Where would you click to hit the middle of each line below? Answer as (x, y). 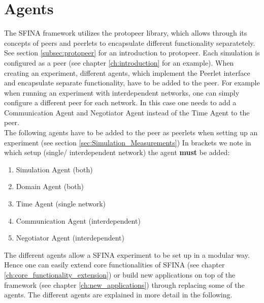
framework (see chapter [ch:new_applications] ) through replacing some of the (124, 284)
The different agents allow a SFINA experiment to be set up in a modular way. (127, 254)
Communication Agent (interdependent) (78, 220)
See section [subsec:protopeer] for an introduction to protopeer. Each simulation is (132, 53)
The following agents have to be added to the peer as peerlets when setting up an (131, 132)
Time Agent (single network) (61, 204)
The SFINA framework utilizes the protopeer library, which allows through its (126, 33)
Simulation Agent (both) (54, 169)
